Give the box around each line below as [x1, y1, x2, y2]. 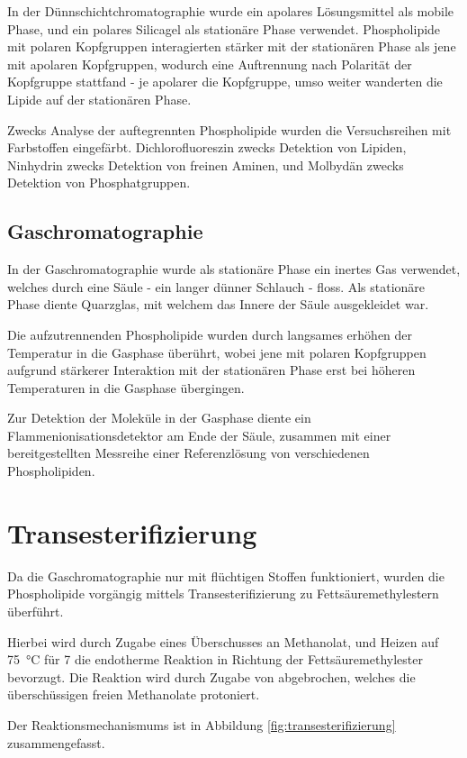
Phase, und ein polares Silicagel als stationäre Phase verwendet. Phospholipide [7, 19, 441, 38]
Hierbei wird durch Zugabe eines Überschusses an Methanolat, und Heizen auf [7, 632, 439, 651]
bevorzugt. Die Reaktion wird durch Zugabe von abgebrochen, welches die [7, 667, 416, 686]
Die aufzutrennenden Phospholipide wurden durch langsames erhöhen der [7, 324, 413, 343]
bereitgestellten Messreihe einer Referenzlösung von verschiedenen [7, 443, 370, 462]
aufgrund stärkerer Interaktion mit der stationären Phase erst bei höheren [7, 361, 416, 379]
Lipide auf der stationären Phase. [7, 89, 192, 108]
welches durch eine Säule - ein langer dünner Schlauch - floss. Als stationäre [7, 277, 426, 296]
